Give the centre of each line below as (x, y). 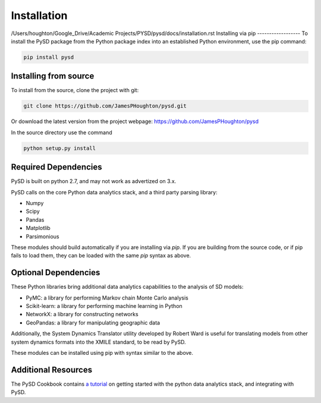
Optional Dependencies (56, 273)
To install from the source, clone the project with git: (75, 90)
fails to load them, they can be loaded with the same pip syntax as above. (101, 256)
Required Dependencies (56, 167)
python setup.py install (60, 148)
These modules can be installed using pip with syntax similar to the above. (102, 353)
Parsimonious (43, 236)
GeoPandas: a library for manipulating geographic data (93, 322)
